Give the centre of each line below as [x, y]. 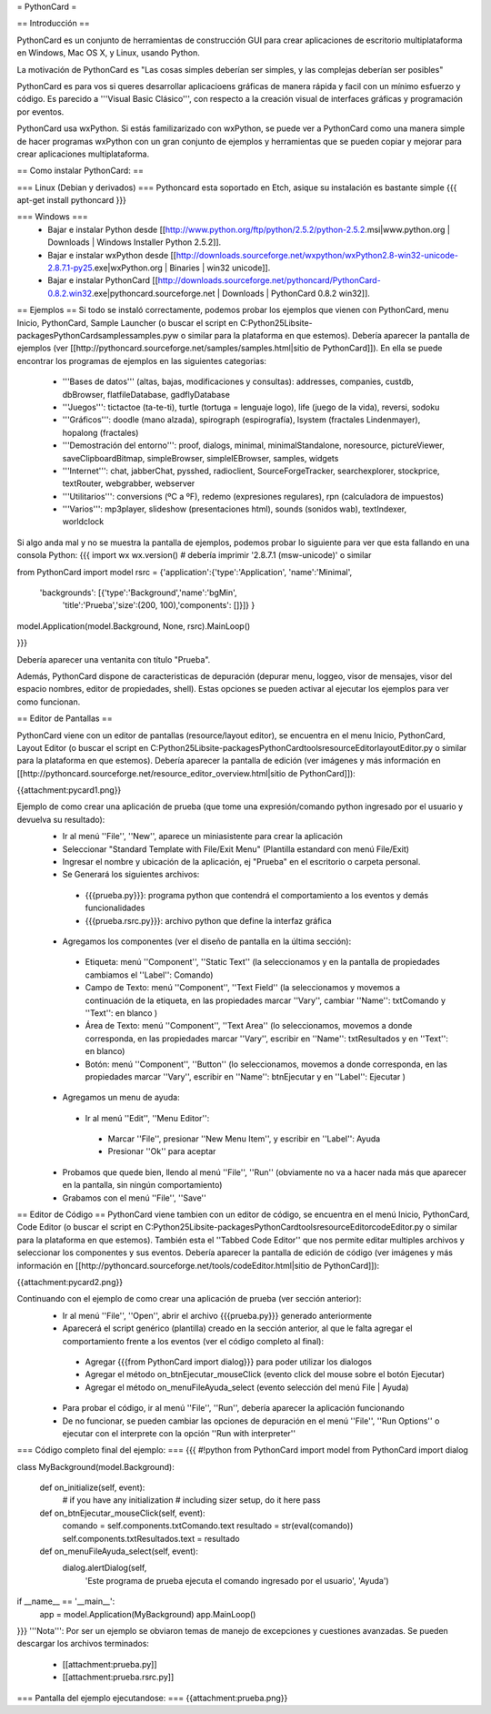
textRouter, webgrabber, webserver [129, 483]
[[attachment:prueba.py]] [110, 1664]
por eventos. [40, 112]
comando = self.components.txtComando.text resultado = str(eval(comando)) [208, 1526]
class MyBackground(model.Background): [95, 1466]
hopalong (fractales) [100, 432]
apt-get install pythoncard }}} [72, 200]
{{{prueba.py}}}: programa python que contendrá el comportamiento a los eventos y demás [257, 895]
